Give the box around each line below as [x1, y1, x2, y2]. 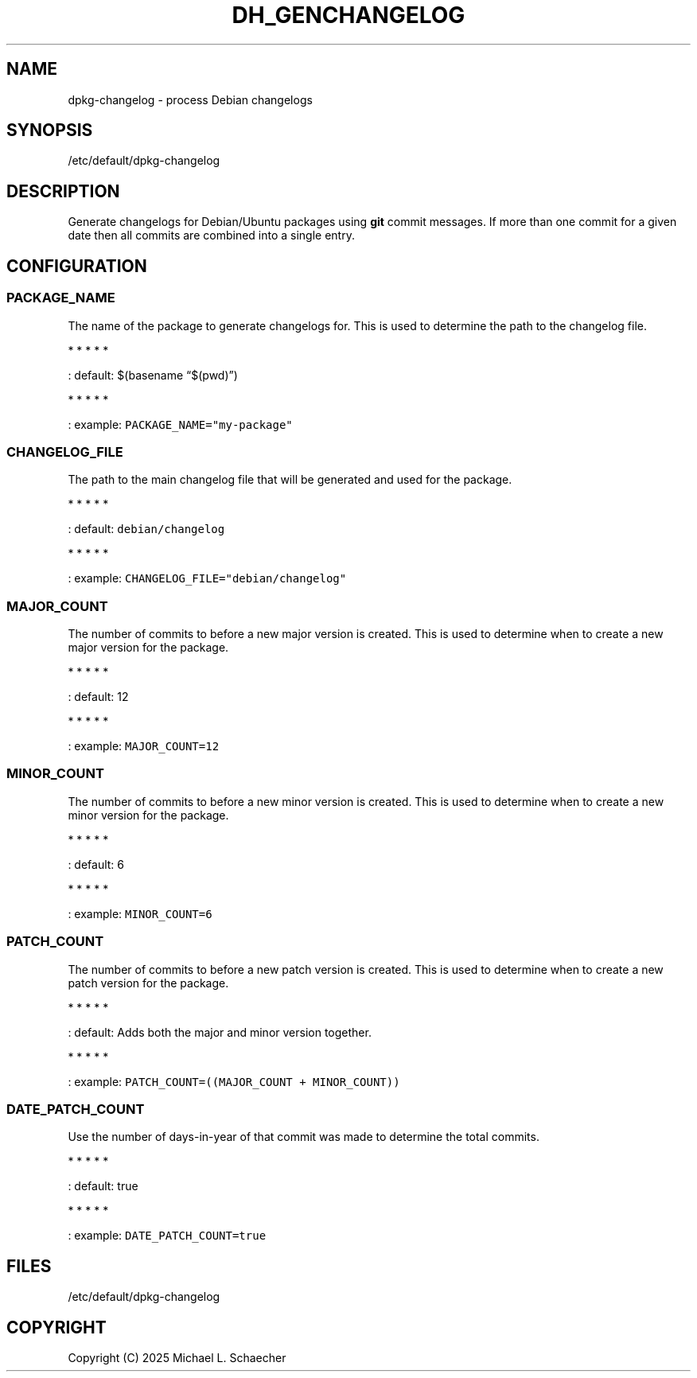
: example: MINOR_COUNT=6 [68, 906, 212, 921]
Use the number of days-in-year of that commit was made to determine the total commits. [68, 1130, 539, 1144]
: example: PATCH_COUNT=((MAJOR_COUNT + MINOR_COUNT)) [68, 1074, 400, 1088]
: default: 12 [68, 690, 129, 703]
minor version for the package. [68, 808, 229, 822]
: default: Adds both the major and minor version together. [68, 1025, 372, 1039]
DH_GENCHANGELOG [232, 2, 465, 29]
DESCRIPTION [6, 181, 120, 201]
